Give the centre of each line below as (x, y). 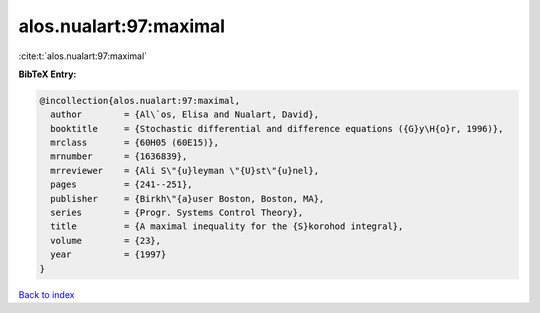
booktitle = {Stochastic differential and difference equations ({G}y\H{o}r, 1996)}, (277, 128)
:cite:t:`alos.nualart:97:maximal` (83, 56)
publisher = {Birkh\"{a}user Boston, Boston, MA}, (187, 198)
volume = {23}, (106, 240)
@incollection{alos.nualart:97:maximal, (139, 100)
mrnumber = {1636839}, (119, 156)
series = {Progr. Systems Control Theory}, (177, 213)
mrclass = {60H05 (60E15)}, (135, 143)
